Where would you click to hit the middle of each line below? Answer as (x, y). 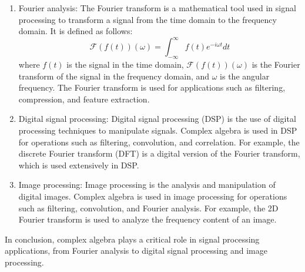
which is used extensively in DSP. (79, 165)
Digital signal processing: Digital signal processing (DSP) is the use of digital (157, 119)
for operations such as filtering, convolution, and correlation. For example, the (159, 142)
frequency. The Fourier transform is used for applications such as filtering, (152, 87)
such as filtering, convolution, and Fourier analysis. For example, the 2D (148, 208)
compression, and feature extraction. (84, 99)
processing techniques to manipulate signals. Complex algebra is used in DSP (158, 130)
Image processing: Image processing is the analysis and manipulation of (147, 185)
